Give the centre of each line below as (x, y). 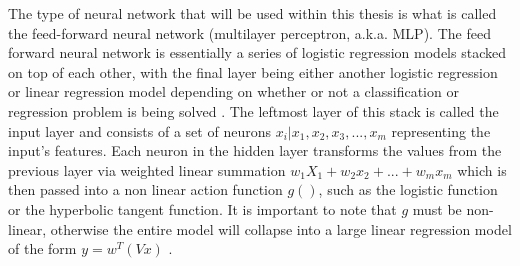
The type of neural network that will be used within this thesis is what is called (252, 13)
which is (482, 169)
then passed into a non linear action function (145, 189)
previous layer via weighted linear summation (147, 169)
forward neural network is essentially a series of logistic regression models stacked (257, 52)
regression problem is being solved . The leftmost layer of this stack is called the (253, 110)
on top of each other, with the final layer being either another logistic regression (253, 71)
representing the (441, 130)
